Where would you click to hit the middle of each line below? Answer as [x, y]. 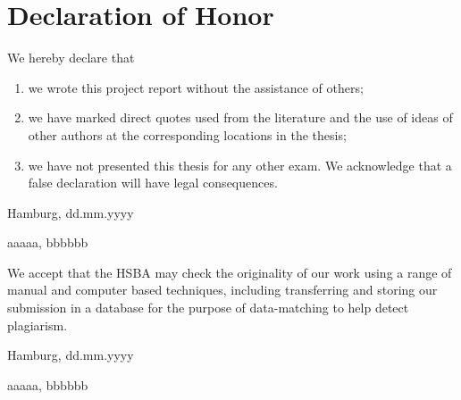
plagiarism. [38, 325]
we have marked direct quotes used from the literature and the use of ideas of [240, 117]
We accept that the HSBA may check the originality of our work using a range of [230, 272]
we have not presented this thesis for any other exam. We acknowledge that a [240, 165]
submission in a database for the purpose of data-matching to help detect [208, 308]
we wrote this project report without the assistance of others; [196, 87]
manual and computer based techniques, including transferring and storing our [222, 290]
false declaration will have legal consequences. [153, 183]
